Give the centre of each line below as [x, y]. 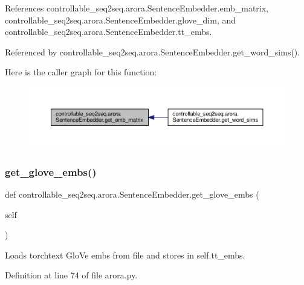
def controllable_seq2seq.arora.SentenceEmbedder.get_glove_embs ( [132, 194]
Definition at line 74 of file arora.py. [71, 275]
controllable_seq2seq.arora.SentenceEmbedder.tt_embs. [108, 32]
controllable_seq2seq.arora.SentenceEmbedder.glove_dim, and [121, 20]
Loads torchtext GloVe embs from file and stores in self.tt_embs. [125, 255]
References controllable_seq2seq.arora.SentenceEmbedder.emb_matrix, [137, 8]
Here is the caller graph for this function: [81, 72]
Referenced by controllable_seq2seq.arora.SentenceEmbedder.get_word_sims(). [153, 52]
